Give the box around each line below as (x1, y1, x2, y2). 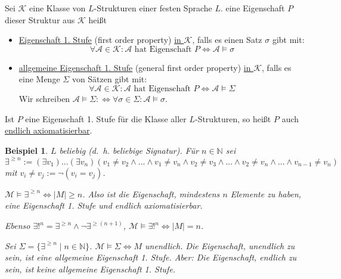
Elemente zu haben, (230, 187, 302, 200)
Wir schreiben (18, 92, 70, 104)
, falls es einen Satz (192, 33, 262, 46)
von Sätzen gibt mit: (72, 73, 147, 85)
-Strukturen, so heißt (194, 112, 271, 125)
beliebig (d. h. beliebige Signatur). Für (59, 144, 199, 156)
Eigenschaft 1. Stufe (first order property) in (18, 33, 181, 46)
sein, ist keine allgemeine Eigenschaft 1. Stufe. (5, 262, 176, 275)
